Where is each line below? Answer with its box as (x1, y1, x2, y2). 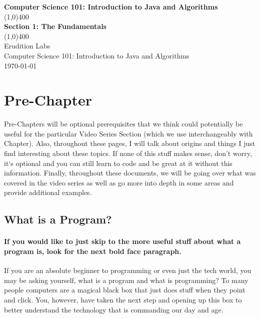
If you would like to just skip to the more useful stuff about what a (4, 236, 241, 246)
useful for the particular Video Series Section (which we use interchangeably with (4, 128, 253, 138)
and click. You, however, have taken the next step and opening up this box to (4, 294, 242, 304)
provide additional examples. (4, 187, 92, 197)
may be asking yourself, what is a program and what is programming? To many (4, 274, 248, 285)
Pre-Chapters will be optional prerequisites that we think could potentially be (4, 118, 243, 129)
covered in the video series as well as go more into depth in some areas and (4, 177, 234, 187)
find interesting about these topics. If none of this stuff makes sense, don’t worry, (4, 148, 252, 158)
